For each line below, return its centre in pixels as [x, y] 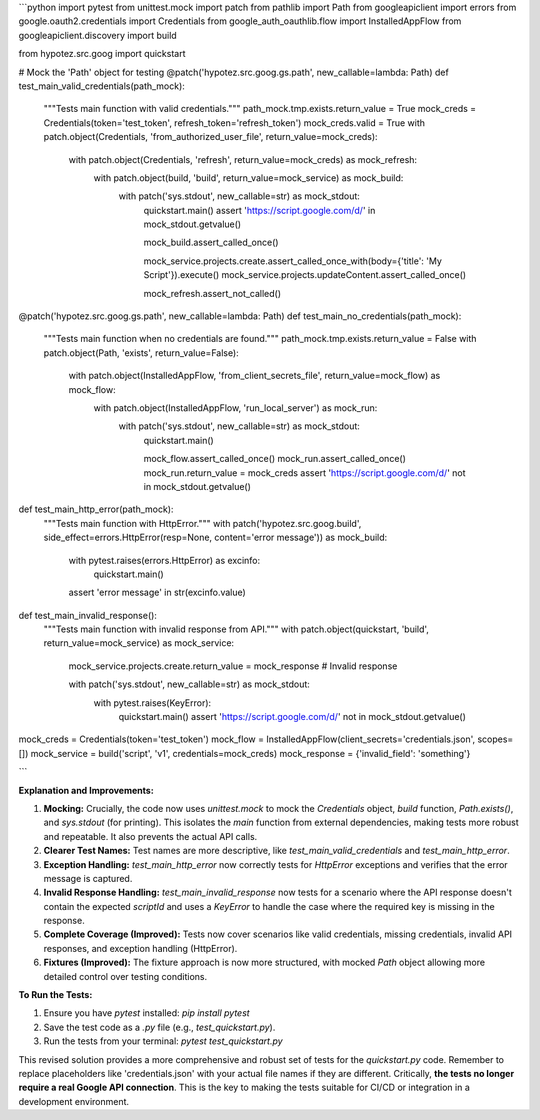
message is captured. [88, 878]
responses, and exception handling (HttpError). [140, 948]
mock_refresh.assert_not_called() [212, 293]
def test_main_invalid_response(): [87, 615]
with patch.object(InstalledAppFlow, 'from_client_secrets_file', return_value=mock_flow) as [254, 376]
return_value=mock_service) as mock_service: [139, 643]
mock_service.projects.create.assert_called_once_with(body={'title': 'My [292, 261]
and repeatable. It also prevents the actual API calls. [150, 836]
